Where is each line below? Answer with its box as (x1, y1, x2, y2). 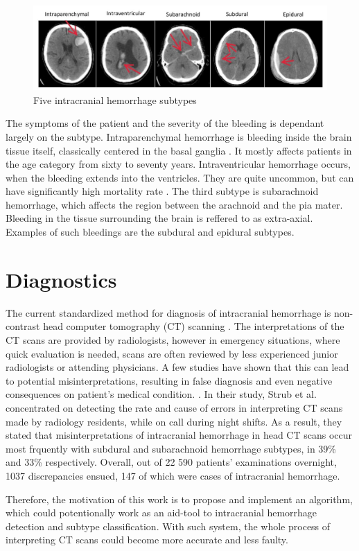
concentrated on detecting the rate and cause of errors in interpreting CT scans (6, 400, 343, 414)
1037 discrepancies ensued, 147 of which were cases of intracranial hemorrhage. (6, 468, 340, 482)
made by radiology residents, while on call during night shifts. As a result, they (6, 414, 342, 428)
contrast (6, 319, 40, 333)
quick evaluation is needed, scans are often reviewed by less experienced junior (6, 346, 338, 360)
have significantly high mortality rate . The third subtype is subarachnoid (6, 184, 319, 198)
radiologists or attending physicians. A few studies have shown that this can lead (6, 360, 349, 374)
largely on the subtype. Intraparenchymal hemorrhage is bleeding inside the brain (6, 129, 352, 143)
